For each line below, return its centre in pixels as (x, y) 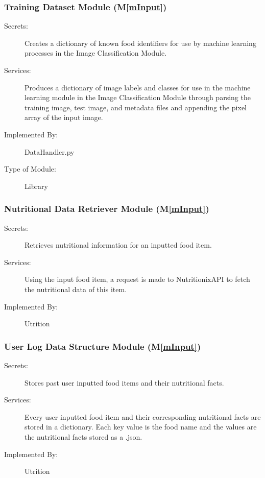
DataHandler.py (50, 151)
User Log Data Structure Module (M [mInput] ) (103, 346)
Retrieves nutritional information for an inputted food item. (118, 245)
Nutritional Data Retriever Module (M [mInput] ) (107, 209)
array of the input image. (64, 117)
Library (36, 186)
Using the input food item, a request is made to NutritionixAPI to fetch (137, 279)
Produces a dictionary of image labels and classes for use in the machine (138, 87)
